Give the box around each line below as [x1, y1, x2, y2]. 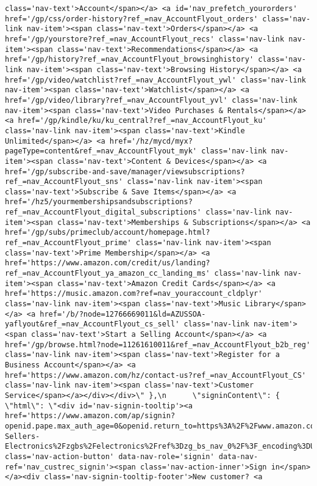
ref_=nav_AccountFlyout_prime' [5, 238, 132, 248]
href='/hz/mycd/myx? [109, 136, 193, 145]
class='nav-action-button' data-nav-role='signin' [5, 452, 215, 461]
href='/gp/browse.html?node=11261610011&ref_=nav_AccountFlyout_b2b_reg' [5, 340, 311, 349]
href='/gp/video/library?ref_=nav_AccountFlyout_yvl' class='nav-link [5, 95, 297, 105]
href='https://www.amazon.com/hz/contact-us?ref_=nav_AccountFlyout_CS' [5, 370, 306, 380]
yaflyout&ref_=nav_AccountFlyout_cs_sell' [5, 320, 180, 329]
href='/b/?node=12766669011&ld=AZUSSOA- [40, 309, 206, 318]
